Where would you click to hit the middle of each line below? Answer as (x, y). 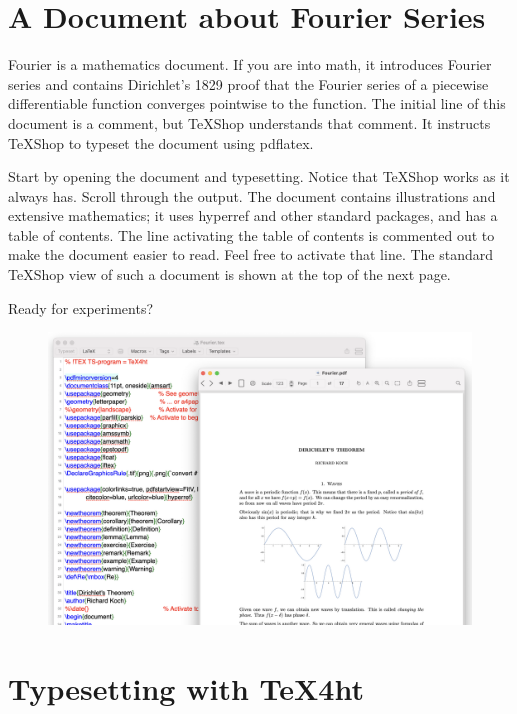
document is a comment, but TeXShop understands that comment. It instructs (249, 122)
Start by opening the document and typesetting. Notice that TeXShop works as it (259, 176)
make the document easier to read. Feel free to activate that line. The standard (251, 254)
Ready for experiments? (81, 307)
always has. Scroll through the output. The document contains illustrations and (252, 195)
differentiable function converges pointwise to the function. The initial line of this (257, 103)
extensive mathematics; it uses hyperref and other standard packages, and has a (253, 215)
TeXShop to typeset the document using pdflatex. (161, 142)
